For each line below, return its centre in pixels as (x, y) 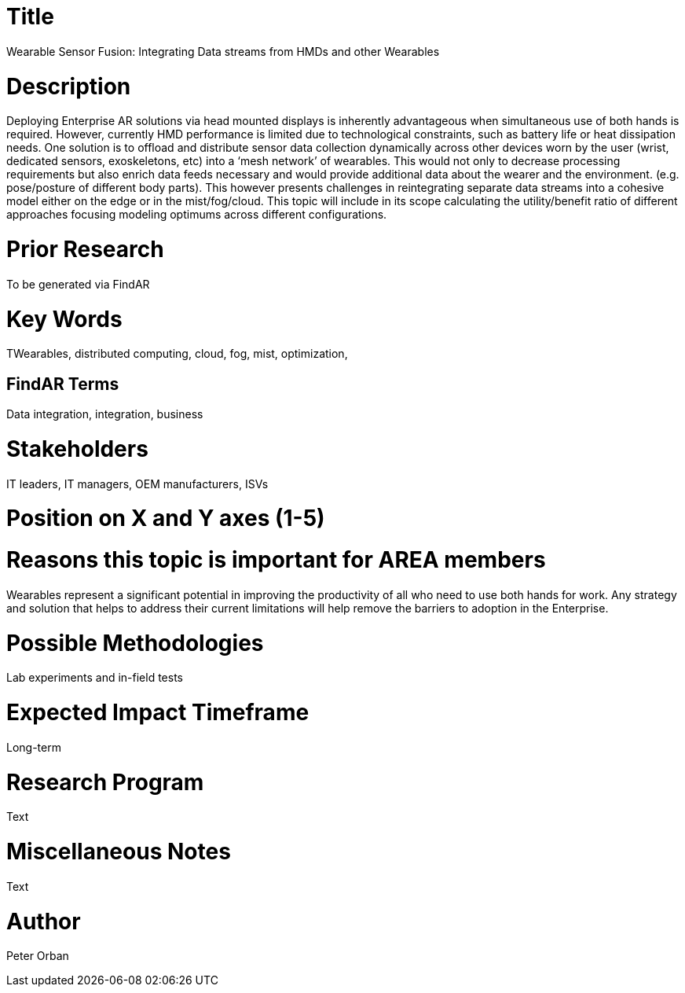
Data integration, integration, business (105, 414)
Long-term (34, 747)
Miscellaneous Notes (119, 852)
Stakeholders (77, 449)
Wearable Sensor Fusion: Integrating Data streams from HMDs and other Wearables (223, 51)
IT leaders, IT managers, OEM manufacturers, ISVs (137, 484)
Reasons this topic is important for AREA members (276, 560)
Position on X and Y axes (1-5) (166, 519)
